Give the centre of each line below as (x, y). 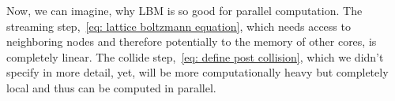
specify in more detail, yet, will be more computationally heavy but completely (197, 72)
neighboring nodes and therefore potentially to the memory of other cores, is (192, 41)
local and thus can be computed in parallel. (111, 87)
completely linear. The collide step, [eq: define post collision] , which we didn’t (195, 56)
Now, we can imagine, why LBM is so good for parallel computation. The (184, 10)
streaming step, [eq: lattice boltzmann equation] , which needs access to (179, 26)
